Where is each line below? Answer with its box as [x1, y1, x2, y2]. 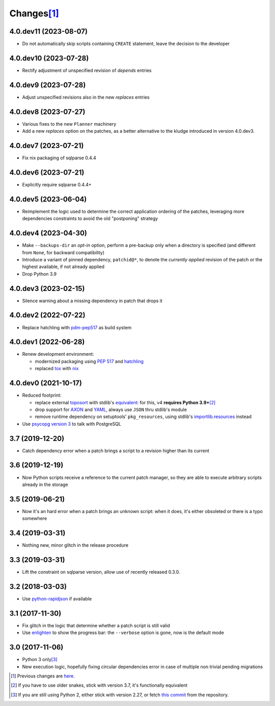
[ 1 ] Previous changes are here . [11, 673, 75, 679]
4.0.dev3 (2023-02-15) [9, 284, 85, 293]
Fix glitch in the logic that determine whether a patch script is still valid [22, 622, 170, 628]
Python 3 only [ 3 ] [22, 656, 58, 663]
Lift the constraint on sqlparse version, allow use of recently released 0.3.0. [22, 569, 180, 575]
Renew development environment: [22, 351, 94, 357]
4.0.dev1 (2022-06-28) [9, 337, 85, 347]
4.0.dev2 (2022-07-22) [9, 311, 86, 320]
